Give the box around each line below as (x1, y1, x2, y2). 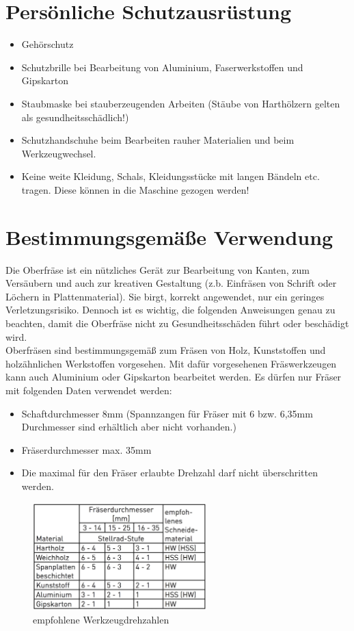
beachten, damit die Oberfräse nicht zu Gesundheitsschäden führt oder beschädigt (5, 315, 349, 330)
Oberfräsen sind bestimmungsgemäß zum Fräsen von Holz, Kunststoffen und (5, 343, 326, 357)
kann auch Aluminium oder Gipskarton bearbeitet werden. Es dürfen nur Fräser (5, 370, 342, 384)
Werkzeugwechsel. (21, 146, 96, 160)
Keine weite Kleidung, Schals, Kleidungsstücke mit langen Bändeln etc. (21, 169, 320, 183)
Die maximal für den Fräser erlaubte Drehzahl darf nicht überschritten (21, 465, 318, 480)
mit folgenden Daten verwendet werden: (5, 383, 172, 397)
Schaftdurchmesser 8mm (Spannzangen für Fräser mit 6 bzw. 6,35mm (21, 406, 313, 420)
